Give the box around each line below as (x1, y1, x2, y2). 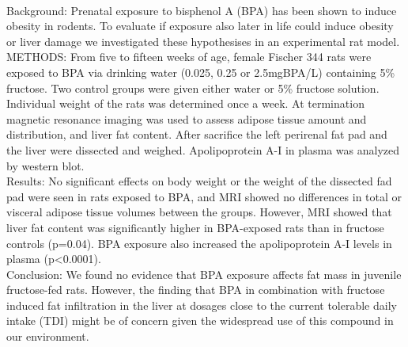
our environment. (6, 328, 89, 345)
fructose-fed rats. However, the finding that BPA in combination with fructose (6, 281, 385, 298)
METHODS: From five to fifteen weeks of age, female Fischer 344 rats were (6, 48, 372, 65)
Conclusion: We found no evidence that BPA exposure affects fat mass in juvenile (6, 265, 402, 282)
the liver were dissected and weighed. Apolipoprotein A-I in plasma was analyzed (6, 141, 400, 158)
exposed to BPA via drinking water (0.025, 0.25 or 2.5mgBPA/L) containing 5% (6, 63, 395, 80)
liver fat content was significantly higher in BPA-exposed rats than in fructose (6, 219, 384, 235)
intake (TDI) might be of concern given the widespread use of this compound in (6, 312, 394, 329)
